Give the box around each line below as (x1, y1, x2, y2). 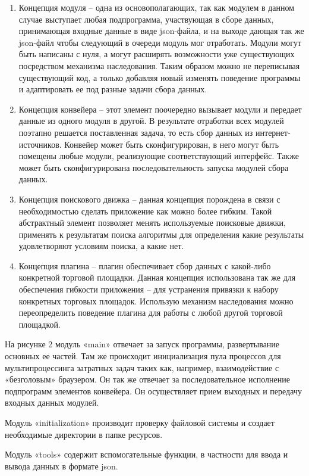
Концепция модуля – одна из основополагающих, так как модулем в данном (18, 1, 295, 13)
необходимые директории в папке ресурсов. (5, 428, 163, 440)
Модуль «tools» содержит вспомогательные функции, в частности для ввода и (5, 448, 288, 461)
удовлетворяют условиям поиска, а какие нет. (18, 239, 184, 252)
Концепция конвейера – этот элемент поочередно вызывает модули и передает (18, 102, 302, 115)
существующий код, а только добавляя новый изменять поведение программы (18, 71, 301, 83)
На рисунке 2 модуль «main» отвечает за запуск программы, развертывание (5, 338, 280, 350)
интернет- (256, 126, 291, 138)
